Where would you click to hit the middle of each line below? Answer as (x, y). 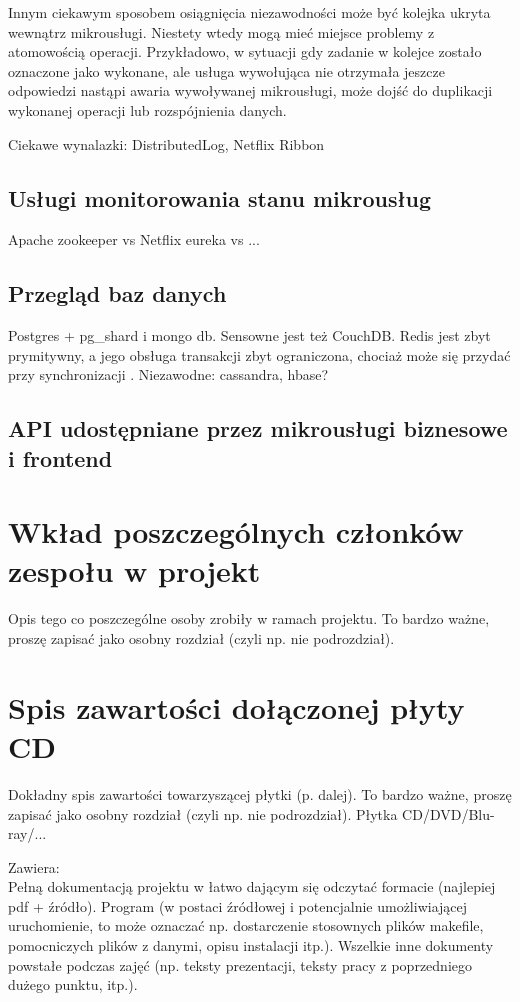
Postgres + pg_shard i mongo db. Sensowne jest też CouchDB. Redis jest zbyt (249, 335)
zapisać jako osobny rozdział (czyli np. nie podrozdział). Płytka (203, 813)
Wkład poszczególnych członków (236, 531)
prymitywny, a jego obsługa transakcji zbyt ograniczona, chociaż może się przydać (259, 354)
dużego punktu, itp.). (73, 984)
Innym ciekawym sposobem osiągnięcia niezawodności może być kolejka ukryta (249, 12)
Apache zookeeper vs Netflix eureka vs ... (134, 239)
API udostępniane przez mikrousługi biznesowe (258, 428)
